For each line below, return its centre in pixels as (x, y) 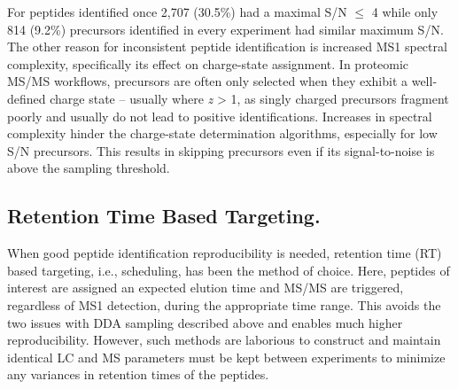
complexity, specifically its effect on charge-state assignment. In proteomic (208, 63)
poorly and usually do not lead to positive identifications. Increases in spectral (220, 116)
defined (27, 98)
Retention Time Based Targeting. (164, 216)
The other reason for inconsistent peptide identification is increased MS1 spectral (227, 47)
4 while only (405, 12)
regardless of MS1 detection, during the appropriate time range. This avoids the (224, 304)
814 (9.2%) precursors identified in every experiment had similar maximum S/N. (225, 29)
